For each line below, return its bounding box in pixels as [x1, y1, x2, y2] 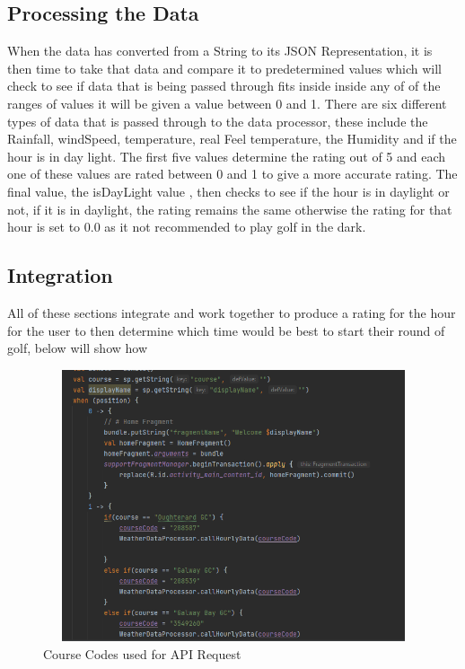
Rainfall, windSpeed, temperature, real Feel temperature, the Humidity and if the [7, 129, 457, 148]
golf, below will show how [7, 339, 148, 357]
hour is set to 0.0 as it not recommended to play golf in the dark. [7, 217, 366, 236]
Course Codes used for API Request [43, 644, 241, 663]
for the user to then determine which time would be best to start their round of [7, 321, 445, 339]
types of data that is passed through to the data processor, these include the [7, 111, 428, 130]
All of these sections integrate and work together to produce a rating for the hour [7, 303, 456, 321]
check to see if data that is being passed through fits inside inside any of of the [7, 76, 441, 95]
